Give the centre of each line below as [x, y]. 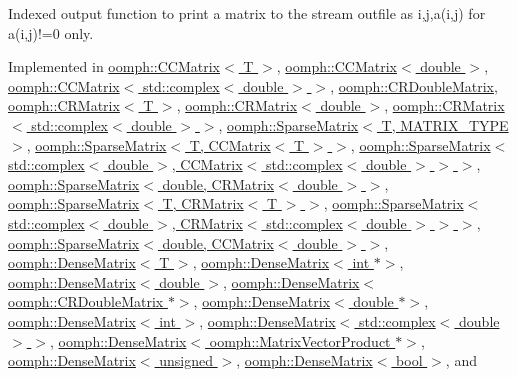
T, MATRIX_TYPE [445, 124]
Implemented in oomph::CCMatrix [114, 66]
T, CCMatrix [230, 144]
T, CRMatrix [203, 203]
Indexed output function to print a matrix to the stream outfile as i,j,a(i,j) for [247, 13]
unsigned [186, 360]
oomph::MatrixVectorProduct [300, 340]
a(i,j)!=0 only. [51, 32]
